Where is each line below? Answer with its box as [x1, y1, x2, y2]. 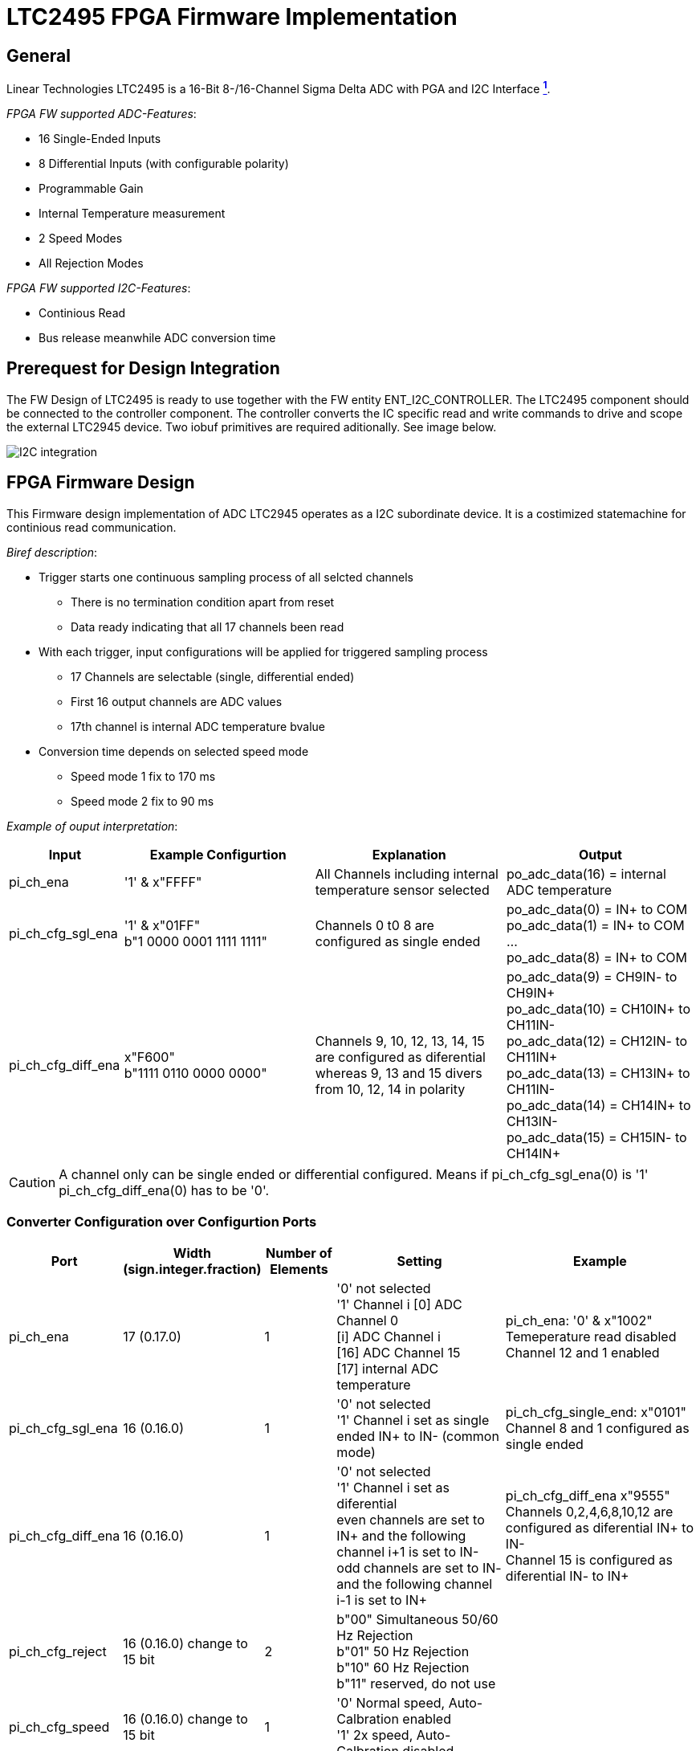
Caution [9, 1173, 56, 1190]
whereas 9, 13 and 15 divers [315, 1064, 482, 1081]
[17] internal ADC [336, 1361, 439, 1378]
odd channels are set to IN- [336, 1560, 502, 1577]
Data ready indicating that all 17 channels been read [71, 619, 344, 634]
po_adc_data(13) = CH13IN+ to [506, 1064, 690, 1081]
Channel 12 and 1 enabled [505, 1345, 660, 1361]
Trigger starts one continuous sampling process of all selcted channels [39, 569, 414, 584]
